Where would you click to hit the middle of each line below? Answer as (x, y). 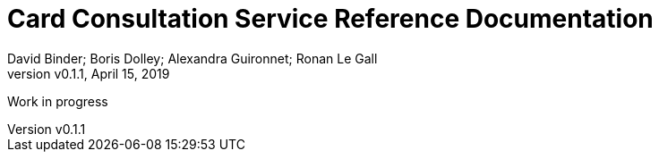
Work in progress (58, 101)
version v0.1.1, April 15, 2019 (89, 73)
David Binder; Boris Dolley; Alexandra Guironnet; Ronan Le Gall (193, 58)
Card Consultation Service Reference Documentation (330, 19)
